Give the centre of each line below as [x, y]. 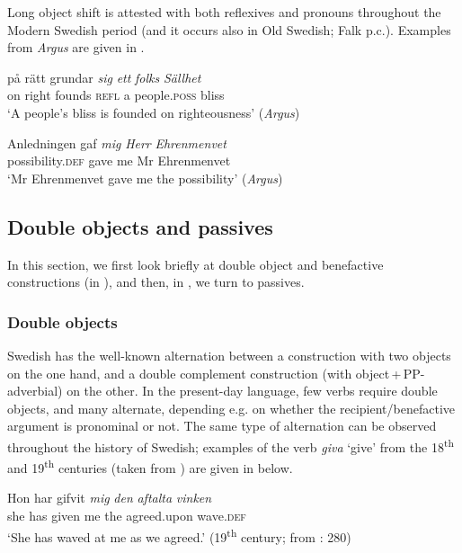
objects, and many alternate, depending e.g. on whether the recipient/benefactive [231, 408]
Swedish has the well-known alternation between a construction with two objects [229, 355]
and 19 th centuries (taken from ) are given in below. [150, 466]
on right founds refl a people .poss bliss [116, 95]
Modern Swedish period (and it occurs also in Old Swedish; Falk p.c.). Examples [229, 29]
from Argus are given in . [76, 47]
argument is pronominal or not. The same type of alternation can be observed [222, 426]
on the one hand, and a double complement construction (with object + [204, 373]
